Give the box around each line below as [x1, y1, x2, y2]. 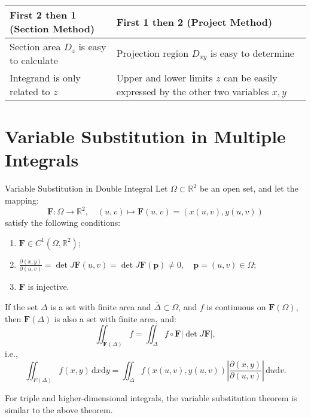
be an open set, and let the [199, 182, 298, 195]
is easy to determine [210, 46, 294, 60]
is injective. [28, 280, 69, 293]
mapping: [5, 193, 39, 206]
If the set [5, 300, 38, 313]
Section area [10, 40, 61, 53]
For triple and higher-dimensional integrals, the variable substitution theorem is [5, 392, 297, 404]
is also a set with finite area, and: [54, 312, 176, 325]
